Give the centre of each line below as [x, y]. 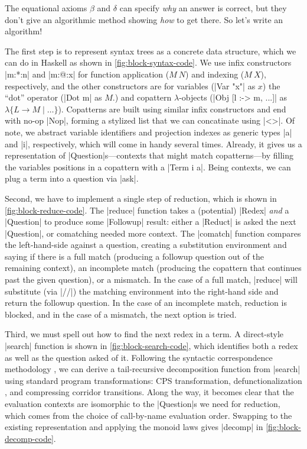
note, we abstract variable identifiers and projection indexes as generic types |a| [148, 132]
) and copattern [143, 97]
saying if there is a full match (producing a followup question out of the [135, 256]
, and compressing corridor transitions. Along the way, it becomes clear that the [149, 392]
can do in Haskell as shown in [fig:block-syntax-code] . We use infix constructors [148, 62]
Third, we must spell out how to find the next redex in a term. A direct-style [144, 334]
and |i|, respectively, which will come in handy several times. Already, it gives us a [153, 143]
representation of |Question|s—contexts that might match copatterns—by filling [149, 155]
